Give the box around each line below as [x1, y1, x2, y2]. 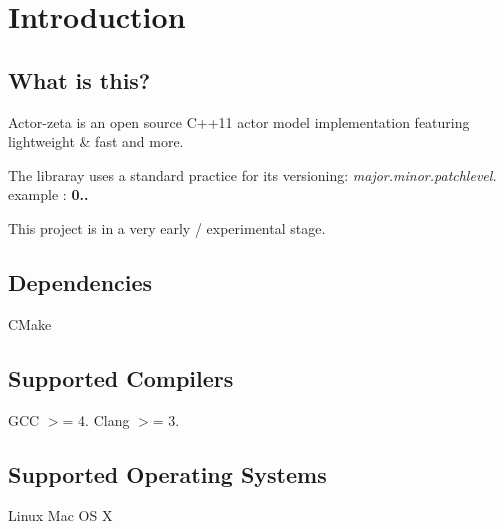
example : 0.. [8, 184, 89, 205]
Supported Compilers [8, 362, 234, 393]
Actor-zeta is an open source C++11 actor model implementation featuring [8, 111, 470, 132]
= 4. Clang [62, 409, 130, 430]
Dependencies [8, 266, 153, 297]
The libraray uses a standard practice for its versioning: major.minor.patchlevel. [8, 164, 497, 185]
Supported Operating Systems [8, 458, 327, 489]
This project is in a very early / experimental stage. [8, 217, 326, 238]
